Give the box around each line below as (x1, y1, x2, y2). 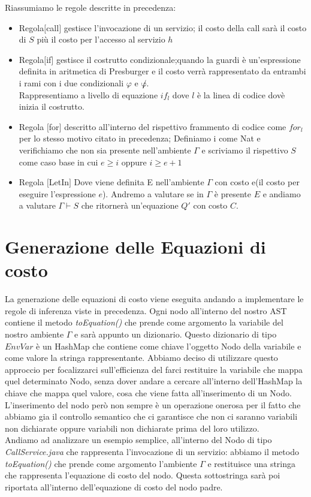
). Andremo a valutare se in (102, 187, 204, 200)
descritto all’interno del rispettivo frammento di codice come (64, 120, 286, 132)
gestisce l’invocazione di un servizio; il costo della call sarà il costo (64, 21, 307, 34)
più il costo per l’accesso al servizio (37, 33, 165, 46)
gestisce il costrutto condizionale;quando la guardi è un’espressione (56, 53, 301, 65)
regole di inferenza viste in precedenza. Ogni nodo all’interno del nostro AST (5, 304, 287, 317)
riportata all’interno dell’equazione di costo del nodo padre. (5, 480, 223, 493)
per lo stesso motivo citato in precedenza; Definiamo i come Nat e (19, 132, 261, 144)
